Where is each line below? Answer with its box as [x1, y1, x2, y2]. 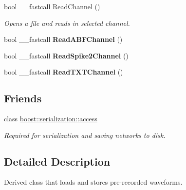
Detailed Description [4, 153, 111, 169]
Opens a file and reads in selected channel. [4, 18, 130, 28]
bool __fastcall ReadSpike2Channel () [4, 50, 129, 60]
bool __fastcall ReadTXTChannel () [4, 67, 123, 77]
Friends [4, 91, 42, 106]
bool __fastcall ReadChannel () [4, 1, 100, 11]
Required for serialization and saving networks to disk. [4, 130, 166, 140]
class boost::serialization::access [4, 114, 97, 124]
